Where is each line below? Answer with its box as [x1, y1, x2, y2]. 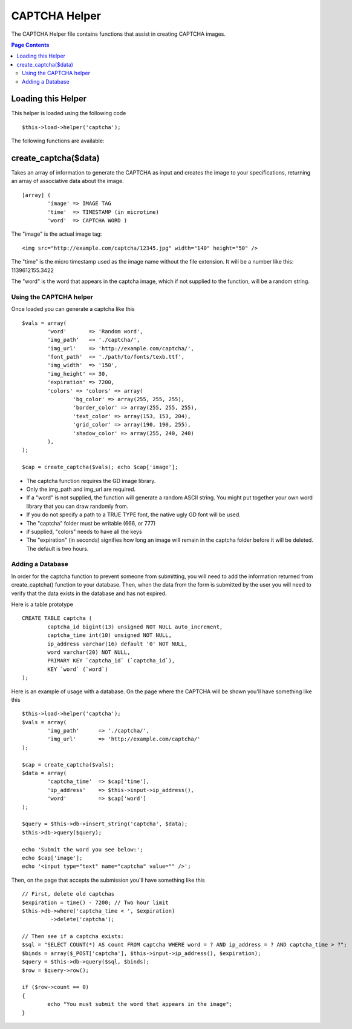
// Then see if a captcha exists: [22, 933, 124, 940]
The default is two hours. [26, 545, 89, 552]
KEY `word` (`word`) [47, 665, 108, 673]
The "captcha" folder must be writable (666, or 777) [26, 519, 156, 527]
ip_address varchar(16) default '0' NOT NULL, [47, 640, 188, 647]
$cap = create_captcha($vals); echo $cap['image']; [22, 464, 178, 471]
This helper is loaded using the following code [11, 110, 126, 117]
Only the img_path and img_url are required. [26, 485, 136, 493]
